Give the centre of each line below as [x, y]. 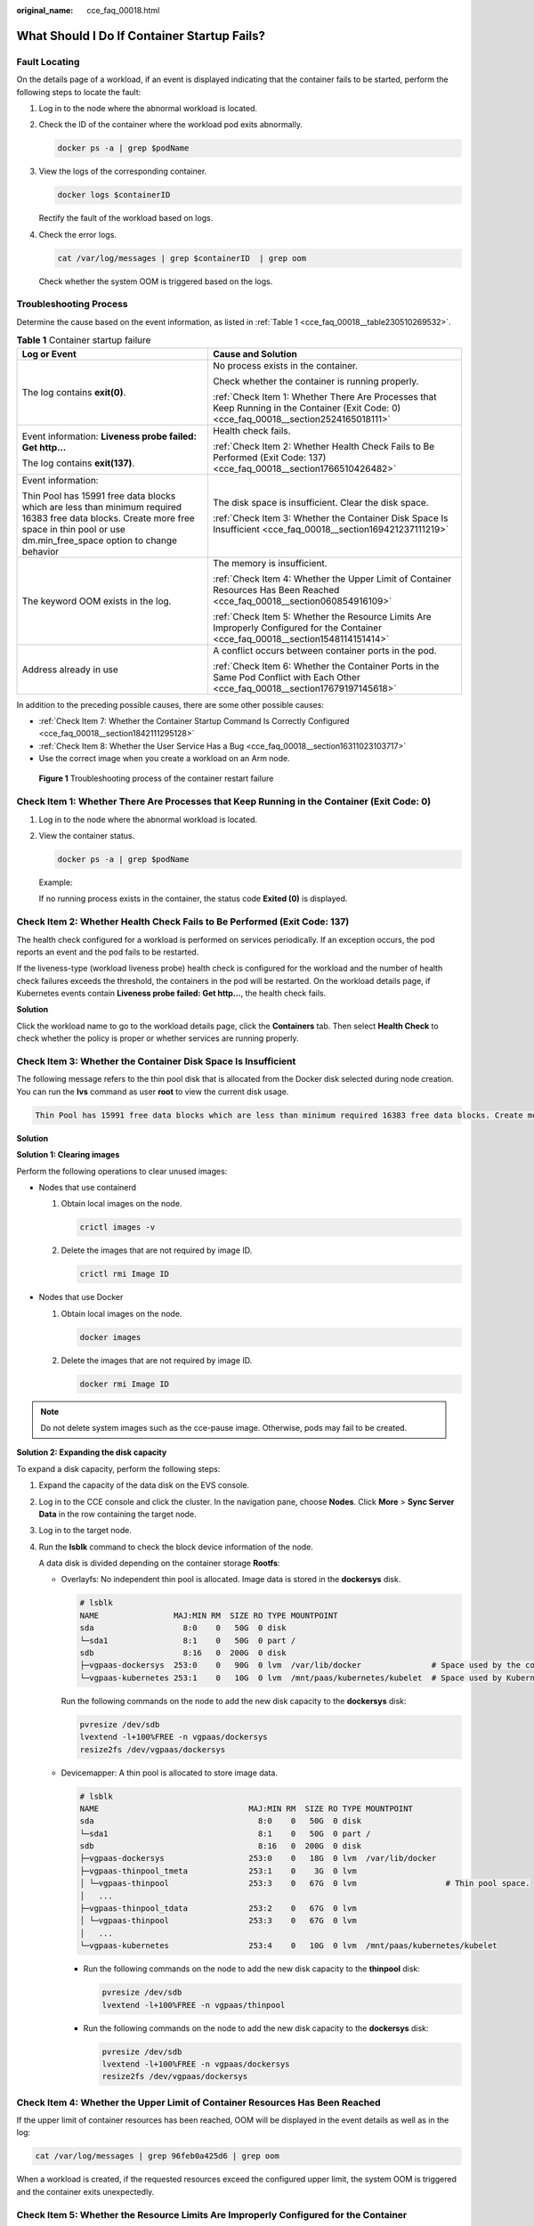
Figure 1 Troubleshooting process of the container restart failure [156, 778]
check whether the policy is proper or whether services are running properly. [158, 1038]
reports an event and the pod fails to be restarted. [108, 952]
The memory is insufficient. [270, 563]
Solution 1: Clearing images [68, 1155]
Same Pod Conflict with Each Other [286, 677]
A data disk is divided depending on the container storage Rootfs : [159, 1564]
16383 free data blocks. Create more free [108, 518]
